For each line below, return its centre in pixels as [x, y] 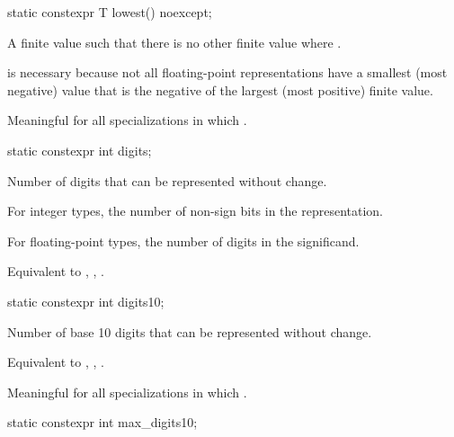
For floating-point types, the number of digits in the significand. [183, 241]
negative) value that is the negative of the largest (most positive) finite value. [220, 89]
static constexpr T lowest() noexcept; [110, 12]
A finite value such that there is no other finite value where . [174, 42]
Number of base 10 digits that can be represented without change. [190, 331]
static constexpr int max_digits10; [102, 422]
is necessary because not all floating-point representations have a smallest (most [227, 72]
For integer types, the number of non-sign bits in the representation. [195, 211]
